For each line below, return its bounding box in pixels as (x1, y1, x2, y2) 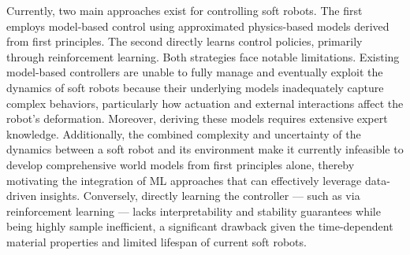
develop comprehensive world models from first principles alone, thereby (6, 156, 355, 172)
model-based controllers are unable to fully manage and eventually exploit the (6, 64, 383, 80)
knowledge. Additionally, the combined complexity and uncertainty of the (6, 125, 361, 142)
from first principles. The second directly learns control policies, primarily (6, 33, 363, 50)
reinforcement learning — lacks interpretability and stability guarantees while (6, 202, 381, 219)
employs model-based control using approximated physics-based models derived (6, 17, 389, 34)
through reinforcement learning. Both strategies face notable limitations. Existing (6, 48, 400, 65)
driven (6, 187, 37, 204)
